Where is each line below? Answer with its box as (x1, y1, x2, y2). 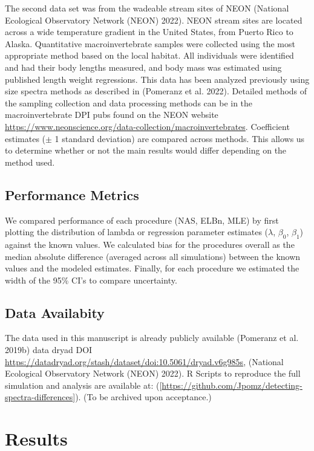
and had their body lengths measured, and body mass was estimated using (5, 60, 282, 73)
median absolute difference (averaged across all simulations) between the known (5, 250, 301, 262)
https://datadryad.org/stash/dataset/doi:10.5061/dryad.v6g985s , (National (5, 355, 284, 368)
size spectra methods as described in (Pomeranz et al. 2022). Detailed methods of (5, 85, 307, 97)
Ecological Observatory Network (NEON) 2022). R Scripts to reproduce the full (5, 367, 301, 380)
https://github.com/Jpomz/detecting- (162, 378, 303, 391)
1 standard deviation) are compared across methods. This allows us (54, 132, 305, 144)
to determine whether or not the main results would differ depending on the (5, 144, 287, 157)
